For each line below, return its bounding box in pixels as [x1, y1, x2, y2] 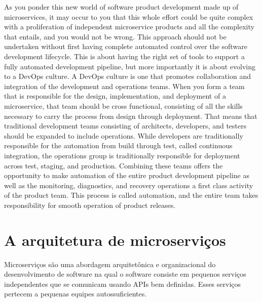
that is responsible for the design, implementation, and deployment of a [4, 91, 226, 101]
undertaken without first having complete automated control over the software [4, 41, 247, 52]
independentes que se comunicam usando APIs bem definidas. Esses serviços [4, 278, 241, 289]
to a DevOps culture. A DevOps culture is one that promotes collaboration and [4, 71, 251, 81]
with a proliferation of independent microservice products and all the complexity [4, 21, 254, 32]
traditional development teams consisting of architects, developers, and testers [4, 120, 247, 131]
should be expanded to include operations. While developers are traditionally [4, 130, 243, 141]
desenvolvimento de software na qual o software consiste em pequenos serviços [4, 269, 246, 279]
